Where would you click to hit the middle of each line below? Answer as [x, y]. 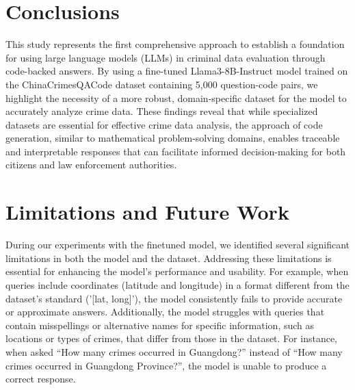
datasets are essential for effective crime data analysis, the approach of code [164, 124]
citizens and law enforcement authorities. [91, 165]
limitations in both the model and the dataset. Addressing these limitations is [169, 258]
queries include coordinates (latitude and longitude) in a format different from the [177, 284]
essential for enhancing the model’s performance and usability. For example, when [177, 271]
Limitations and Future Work [147, 212]
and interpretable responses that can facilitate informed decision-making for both [176, 151]
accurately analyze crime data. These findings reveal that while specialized [162, 111]
